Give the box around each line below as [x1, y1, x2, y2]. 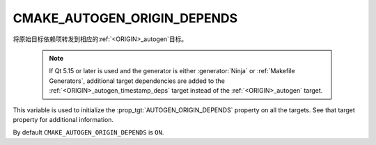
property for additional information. [13, 115, 114, 123]
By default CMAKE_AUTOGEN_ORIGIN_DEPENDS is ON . [13, 128, 164, 137]
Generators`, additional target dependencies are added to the [49, 77, 226, 85]
